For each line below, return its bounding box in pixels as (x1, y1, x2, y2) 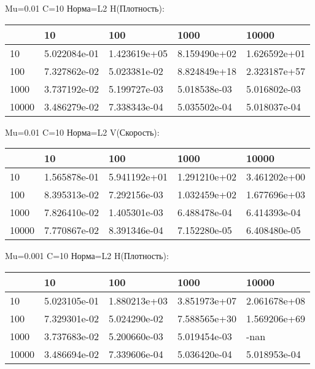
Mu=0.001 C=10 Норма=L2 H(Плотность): (5, 249, 169, 262)
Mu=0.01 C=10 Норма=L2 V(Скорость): (5, 125, 160, 138)
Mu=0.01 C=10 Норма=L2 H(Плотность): (5, 2, 165, 14)
